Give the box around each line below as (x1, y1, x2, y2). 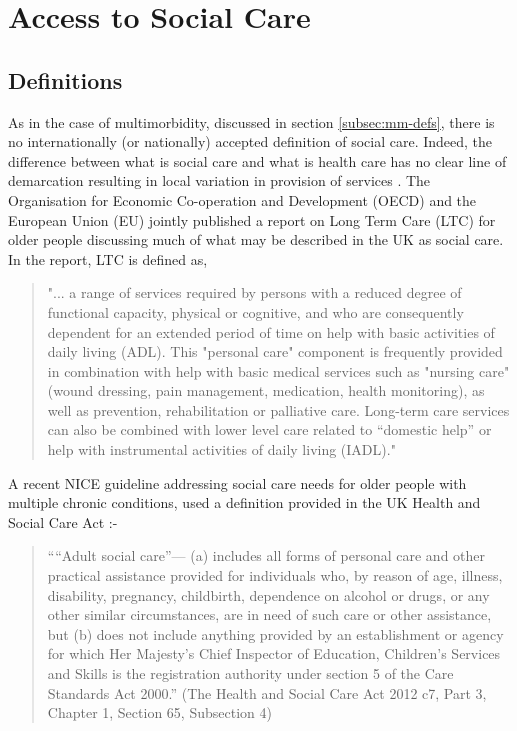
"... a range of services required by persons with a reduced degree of (47, 282, 462, 303)
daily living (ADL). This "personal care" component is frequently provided (47, 341, 503, 362)
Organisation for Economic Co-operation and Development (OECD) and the (8, 189, 477, 210)
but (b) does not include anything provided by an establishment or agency (47, 623, 504, 644)
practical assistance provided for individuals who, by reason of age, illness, (47, 565, 503, 586)
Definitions (8, 64, 123, 95)
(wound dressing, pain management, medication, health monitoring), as (47, 380, 485, 401)
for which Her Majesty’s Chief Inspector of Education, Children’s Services (47, 643, 501, 664)
